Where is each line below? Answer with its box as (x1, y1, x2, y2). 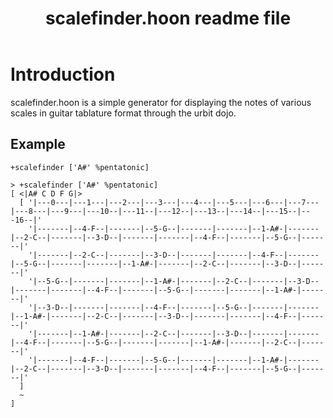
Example (10, 136, 66, 153)
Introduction (10, 63, 116, 86)
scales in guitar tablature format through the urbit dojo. (10, 107, 237, 119)
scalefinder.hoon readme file (44, 7, 292, 30)
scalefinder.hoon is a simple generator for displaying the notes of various (10, 96, 312, 108)
